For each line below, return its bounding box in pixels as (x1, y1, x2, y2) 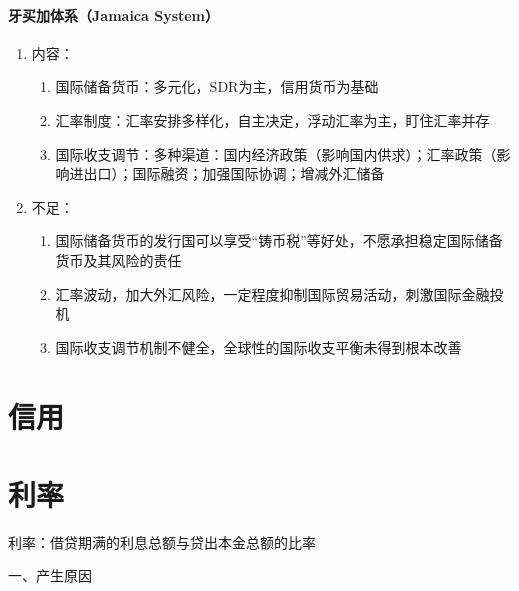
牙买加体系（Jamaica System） (8, 4, 220, 25)
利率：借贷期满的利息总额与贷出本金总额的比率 (8, 531, 316, 552)
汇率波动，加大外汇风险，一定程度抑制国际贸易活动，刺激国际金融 (55, 283, 490, 304)
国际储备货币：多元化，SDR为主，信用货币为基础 (55, 76, 379, 97)
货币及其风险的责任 (55, 249, 182, 270)
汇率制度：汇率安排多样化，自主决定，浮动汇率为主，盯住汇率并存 (55, 109, 490, 130)
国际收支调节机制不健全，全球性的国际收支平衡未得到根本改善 (55, 336, 462, 357)
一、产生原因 (8, 565, 92, 586)
